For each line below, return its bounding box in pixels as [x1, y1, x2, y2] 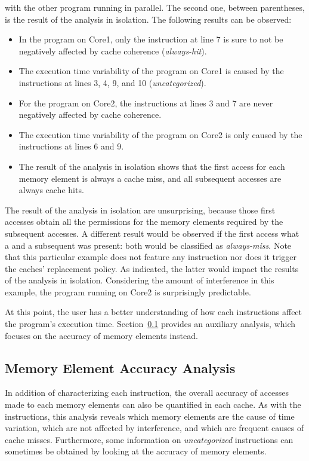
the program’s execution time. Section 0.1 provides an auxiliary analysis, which [5, 317, 296, 330]
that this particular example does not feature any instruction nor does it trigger [5, 251, 297, 263]
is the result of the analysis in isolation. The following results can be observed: [5, 13, 292, 25]
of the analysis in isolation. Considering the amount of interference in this [5, 274, 274, 286]
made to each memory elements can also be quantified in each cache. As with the [5, 398, 301, 411]
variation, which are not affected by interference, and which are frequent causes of [5, 422, 304, 434]
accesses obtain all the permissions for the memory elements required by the [5, 215, 283, 228]
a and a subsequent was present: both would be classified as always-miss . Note [5, 239, 292, 251]
